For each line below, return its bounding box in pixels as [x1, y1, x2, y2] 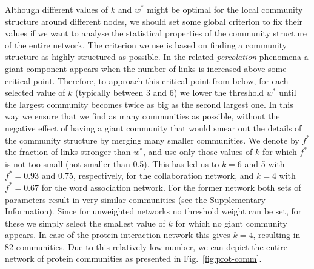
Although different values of [5, 3, 109, 15]
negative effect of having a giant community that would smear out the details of [5, 121, 302, 134]
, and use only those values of [142, 145, 253, 158]
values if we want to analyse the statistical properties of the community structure [5, 27, 307, 39]
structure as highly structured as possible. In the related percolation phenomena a [5, 50, 309, 63]
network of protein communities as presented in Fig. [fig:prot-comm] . [5, 252, 262, 265]
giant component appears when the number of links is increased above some [5, 62, 287, 75]
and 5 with [244, 157, 285, 170]
